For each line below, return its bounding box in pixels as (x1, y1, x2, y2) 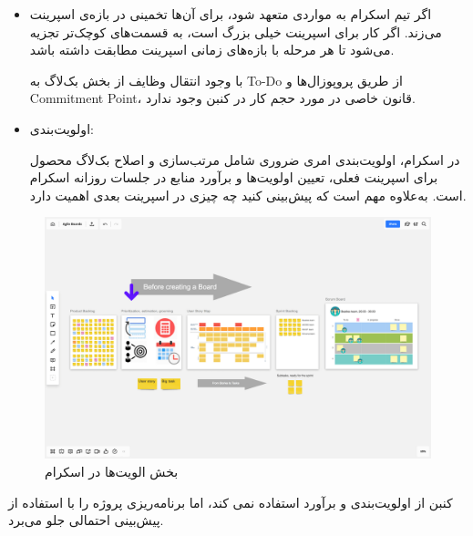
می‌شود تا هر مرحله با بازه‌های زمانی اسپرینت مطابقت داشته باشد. (29, 40, 395, 59)
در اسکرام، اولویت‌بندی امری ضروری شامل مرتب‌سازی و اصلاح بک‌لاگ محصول (29, 149, 460, 169)
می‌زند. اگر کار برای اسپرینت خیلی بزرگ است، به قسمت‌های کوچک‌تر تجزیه (29, 22, 442, 41)
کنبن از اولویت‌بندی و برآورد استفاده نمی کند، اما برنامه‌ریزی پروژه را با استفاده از (8, 492, 453, 511)
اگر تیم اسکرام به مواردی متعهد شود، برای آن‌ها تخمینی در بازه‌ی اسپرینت (29, 5, 432, 23)
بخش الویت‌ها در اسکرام (45, 461, 179, 480)
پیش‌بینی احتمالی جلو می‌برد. (8, 510, 164, 530)
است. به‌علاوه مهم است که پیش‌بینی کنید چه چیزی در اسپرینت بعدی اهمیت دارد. (29, 185, 467, 204)
